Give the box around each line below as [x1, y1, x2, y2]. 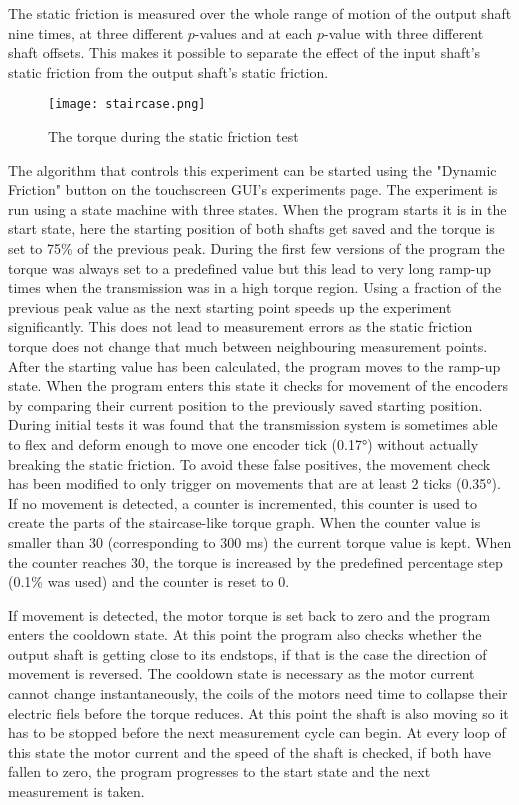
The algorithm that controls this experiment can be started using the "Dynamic [8, 159, 497, 180]
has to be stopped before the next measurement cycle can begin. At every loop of [8, 722, 506, 743]
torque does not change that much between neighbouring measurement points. [8, 335, 488, 356]
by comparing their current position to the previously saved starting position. [8, 394, 483, 415]
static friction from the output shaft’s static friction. [8, 61, 329, 82]
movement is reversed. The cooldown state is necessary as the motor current [8, 663, 475, 684]
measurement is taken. [8, 781, 145, 802]
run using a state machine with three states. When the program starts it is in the [8, 198, 507, 219]
